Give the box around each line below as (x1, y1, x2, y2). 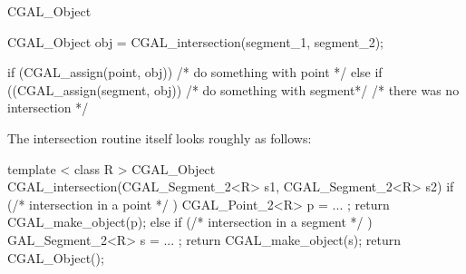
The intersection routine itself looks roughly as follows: (7, 128, 312, 147)
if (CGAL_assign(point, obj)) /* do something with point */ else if (7, 63, 383, 82)
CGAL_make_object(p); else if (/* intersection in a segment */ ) (7, 212, 373, 231)
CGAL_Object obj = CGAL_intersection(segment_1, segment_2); (7, 32, 384, 51)
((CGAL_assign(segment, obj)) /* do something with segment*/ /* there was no (7, 80, 460, 99)
